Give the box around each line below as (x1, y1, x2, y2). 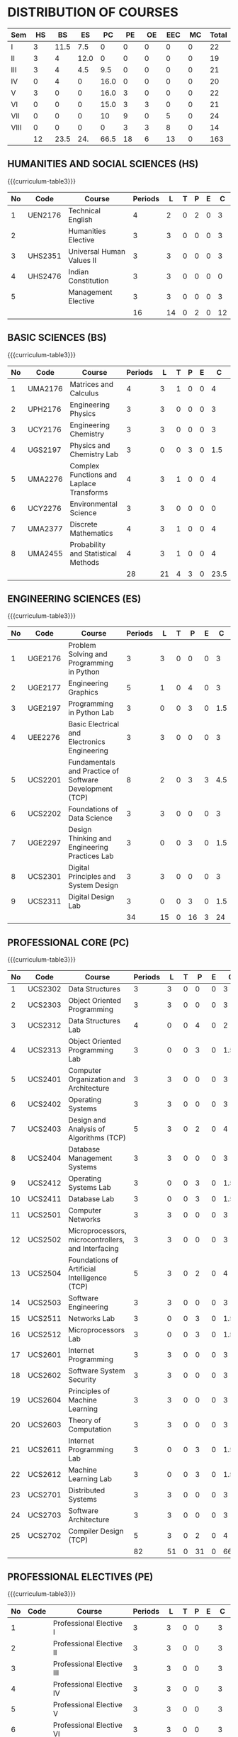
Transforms (69, 487, 108, 497)
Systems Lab (68, 1183, 112, 1193)
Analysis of (68, 1124, 106, 1134)
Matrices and (69, 379, 114, 389)
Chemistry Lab (69, 449, 119, 459)
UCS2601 (28, 1350, 62, 1360)
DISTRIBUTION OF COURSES (7, 4, 178, 21)
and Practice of (68, 766, 119, 776)
